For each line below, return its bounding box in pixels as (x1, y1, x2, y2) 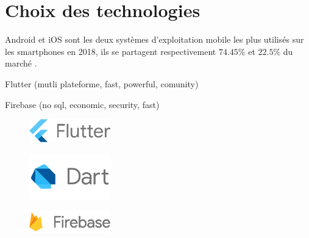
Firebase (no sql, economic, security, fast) (5, 98, 160, 110)
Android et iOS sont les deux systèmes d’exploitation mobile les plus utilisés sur (5, 33, 304, 46)
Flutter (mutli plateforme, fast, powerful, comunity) (5, 77, 199, 90)
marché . (5, 57, 37, 70)
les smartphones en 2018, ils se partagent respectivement (5, 45, 216, 57)
